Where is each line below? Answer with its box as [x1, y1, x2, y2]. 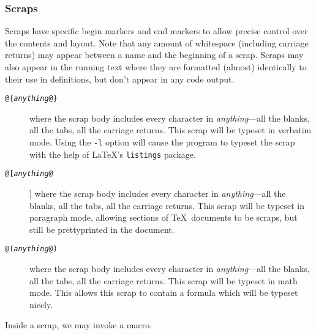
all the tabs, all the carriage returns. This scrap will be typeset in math [29, 274, 298, 287]
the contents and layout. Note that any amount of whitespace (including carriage [5, 36, 309, 49]
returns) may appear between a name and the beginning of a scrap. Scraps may [5, 48, 304, 61]
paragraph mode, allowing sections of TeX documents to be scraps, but [29, 211, 298, 224]
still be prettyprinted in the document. [29, 223, 175, 235]
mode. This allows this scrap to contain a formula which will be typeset [29, 286, 298, 299]
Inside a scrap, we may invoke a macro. [5, 318, 152, 331]
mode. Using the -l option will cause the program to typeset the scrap [29, 136, 295, 149]
